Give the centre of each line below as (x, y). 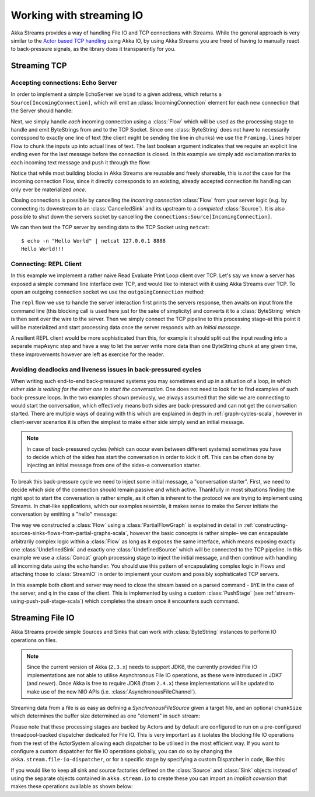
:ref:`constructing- (266, 525)
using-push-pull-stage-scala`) (47, 601)
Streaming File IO (43, 618)
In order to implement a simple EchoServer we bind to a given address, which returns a (116, 94)
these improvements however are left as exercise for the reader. (87, 354)
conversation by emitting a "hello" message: (64, 514)
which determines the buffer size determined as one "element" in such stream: (106, 716)
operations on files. (34, 640)
